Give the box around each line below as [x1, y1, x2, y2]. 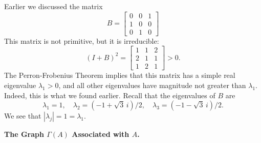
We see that [4, 110, 41, 121]
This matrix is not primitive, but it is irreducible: [4, 35, 159, 46]
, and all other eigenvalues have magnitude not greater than [58, 79, 246, 90]
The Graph [4, 129, 44, 139]
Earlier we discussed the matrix [4, 1, 103, 11]
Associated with [72, 129, 129, 139]
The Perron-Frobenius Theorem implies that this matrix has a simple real [4, 70, 235, 80]
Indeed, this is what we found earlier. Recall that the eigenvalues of [4, 90, 215, 100]
